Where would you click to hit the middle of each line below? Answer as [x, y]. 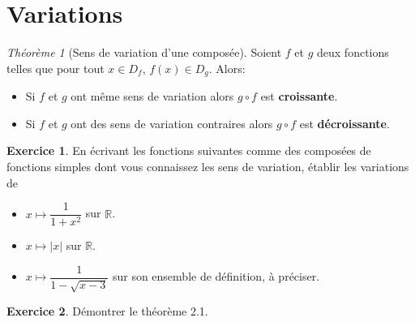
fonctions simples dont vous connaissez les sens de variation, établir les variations [208, 166]
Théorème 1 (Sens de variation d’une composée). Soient [144, 52]
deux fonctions [353, 52]
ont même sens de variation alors [152, 96]
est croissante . [299, 96]
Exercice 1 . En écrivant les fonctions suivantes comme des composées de [189, 150]
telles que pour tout [56, 68]
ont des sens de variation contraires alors [172, 123]
